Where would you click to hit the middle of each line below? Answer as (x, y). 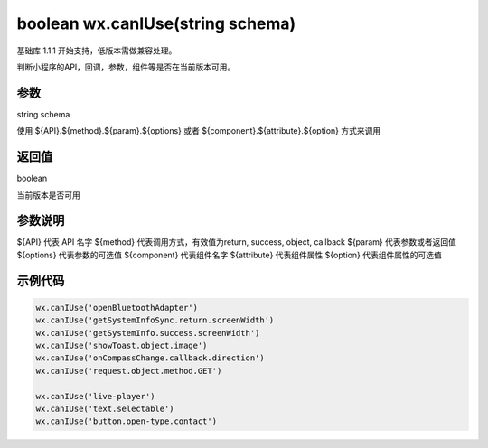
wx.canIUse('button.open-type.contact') (126, 421)
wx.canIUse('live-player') (95, 396)
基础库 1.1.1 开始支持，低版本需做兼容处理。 (97, 51)
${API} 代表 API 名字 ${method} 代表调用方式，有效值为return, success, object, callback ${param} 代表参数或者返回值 (236, 242)
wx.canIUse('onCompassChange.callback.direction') (150, 358)
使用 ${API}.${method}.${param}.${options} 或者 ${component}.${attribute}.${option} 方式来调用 (199, 131)
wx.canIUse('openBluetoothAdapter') (117, 308)
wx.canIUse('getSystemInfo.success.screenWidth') (148, 333)
